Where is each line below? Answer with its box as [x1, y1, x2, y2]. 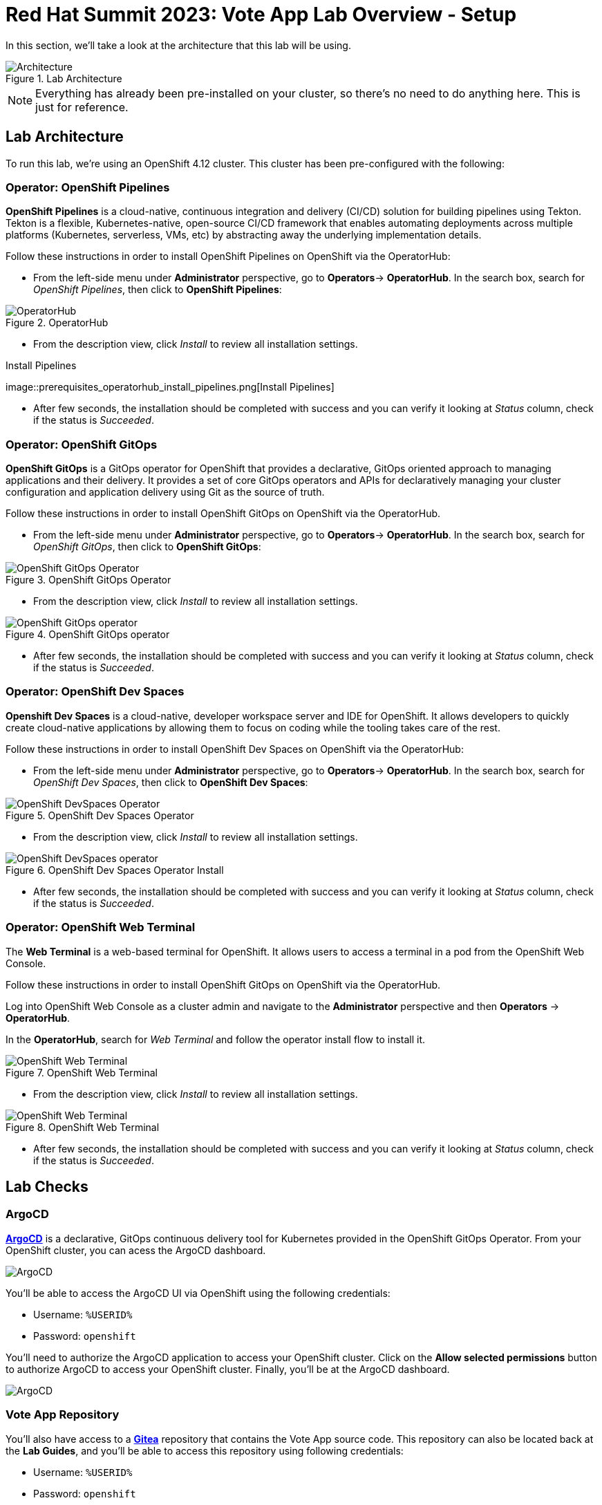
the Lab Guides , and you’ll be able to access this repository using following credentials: [6, 1444, 404, 1457]
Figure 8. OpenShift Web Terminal [6, 1121, 160, 1133]
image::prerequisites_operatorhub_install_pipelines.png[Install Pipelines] [6, 381, 335, 393]
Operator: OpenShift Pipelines [6, 180, 170, 194]
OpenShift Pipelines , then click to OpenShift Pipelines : [33, 283, 282, 296]
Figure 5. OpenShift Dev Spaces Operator [6, 809, 194, 821]
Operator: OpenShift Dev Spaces [6, 684, 185, 699]
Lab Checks [6, 1178, 88, 1196]
